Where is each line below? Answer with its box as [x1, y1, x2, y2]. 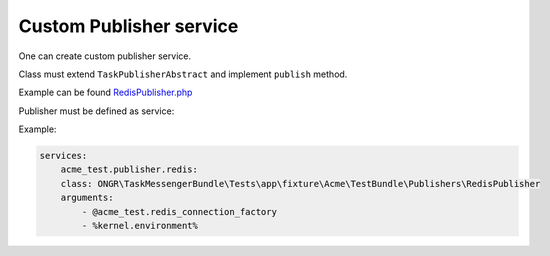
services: [39, 150, 88, 162]
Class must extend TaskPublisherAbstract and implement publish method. [18, 68, 348, 80]
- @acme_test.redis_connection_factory [81, 206, 277, 217]
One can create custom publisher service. [18, 50, 192, 62]
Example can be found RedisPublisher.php [18, 86, 193, 99]
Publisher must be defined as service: [18, 105, 175, 117]
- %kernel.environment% [81, 220, 199, 232]
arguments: [60, 192, 114, 204]
